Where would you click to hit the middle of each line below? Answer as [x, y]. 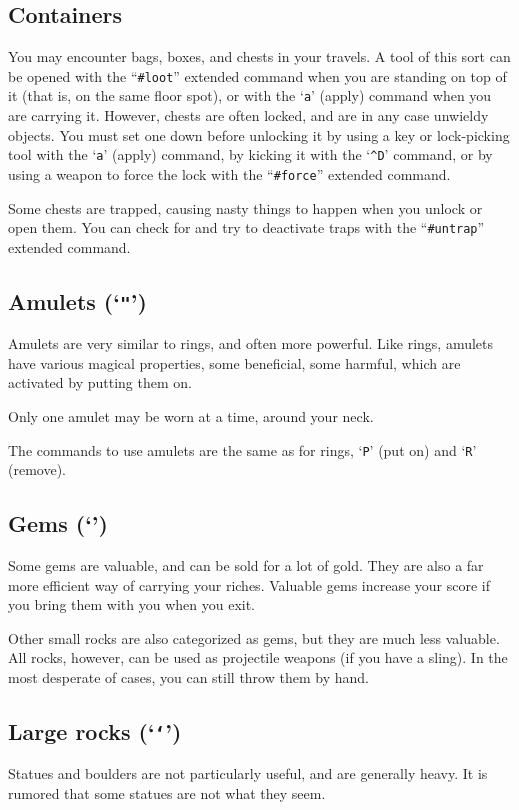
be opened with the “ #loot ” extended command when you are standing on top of [257, 75]
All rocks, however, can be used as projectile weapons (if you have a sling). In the [258, 657]
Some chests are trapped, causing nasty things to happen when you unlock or [245, 207]
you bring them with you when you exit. [132, 604]
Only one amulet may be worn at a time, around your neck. [191, 416]
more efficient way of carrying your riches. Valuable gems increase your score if [249, 584]
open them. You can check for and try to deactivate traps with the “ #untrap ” [246, 227]
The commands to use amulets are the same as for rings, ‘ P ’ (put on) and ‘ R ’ [242, 449]
